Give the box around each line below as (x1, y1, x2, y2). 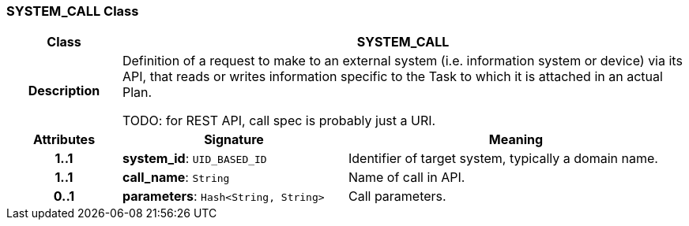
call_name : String (122, 169, 230, 186)
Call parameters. (348, 188, 446, 205)
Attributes (32, 132, 96, 148)
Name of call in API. (348, 169, 465, 186)
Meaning (488, 132, 544, 148)
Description (28, 83, 100, 99)
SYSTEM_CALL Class (6, 3, 139, 19)
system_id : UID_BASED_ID (122, 150, 267, 167)
